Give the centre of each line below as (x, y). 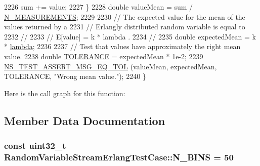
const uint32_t (35, 146)
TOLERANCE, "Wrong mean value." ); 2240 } (75, 76)
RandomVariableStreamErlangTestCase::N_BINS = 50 (119, 157)
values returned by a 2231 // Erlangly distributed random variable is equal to (125, 27)
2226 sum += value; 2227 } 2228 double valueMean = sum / (99, 7)
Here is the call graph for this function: (65, 93)
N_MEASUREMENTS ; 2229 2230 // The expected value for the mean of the (125, 16)
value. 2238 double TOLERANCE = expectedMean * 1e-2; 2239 (104, 56)
